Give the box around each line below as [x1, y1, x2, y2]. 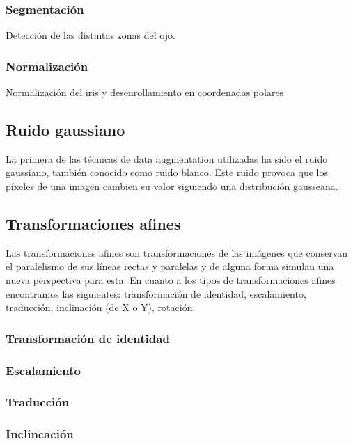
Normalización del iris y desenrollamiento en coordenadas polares [6, 85, 284, 100]
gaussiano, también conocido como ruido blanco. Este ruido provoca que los [6, 165, 329, 180]
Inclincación [6, 425, 74, 443]
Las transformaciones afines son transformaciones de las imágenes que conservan [6, 245, 348, 260]
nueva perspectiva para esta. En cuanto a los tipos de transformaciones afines [6, 273, 336, 287]
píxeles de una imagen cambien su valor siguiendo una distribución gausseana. [6, 179, 338, 193]
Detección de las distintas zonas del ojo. [6, 28, 175, 42]
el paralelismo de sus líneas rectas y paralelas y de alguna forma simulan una [6, 259, 334, 273]
